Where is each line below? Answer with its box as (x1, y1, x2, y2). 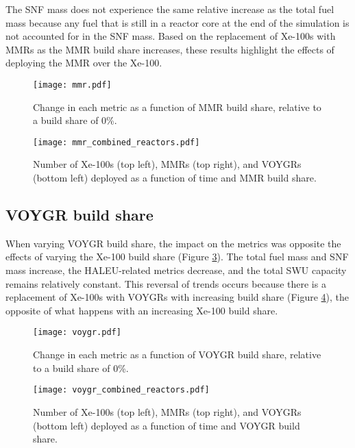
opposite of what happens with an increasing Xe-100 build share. (5, 303, 278, 317)
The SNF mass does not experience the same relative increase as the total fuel (5, 2, 334, 16)
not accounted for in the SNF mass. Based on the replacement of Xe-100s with (5, 29, 336, 43)
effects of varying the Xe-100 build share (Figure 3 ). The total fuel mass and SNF (5, 249, 349, 264)
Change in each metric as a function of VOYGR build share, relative (33, 347, 321, 362)
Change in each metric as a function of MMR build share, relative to (33, 99, 321, 114)
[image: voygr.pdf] (33, 327, 121, 338)
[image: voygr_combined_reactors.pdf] (33, 385, 210, 395)
